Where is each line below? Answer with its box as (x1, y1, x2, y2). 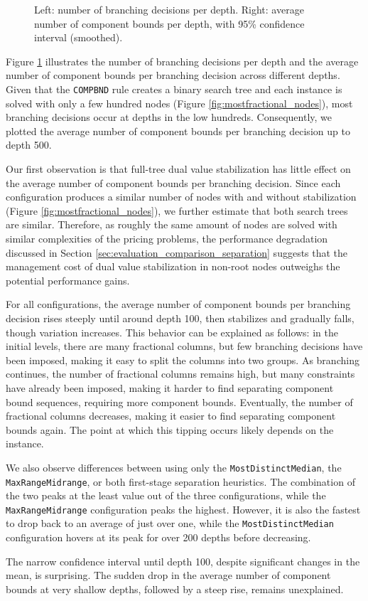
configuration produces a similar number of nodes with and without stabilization (6, 189, 357, 204)
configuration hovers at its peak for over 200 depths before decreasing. (6, 530, 311, 545)
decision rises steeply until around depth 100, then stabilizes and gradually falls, (6, 310, 355, 325)
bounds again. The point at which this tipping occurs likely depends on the (6, 422, 334, 437)
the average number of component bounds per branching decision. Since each (6, 175, 341, 190)
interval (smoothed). (34, 30, 123, 45)
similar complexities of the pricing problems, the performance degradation (6, 230, 328, 245)
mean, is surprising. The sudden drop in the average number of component (6, 568, 331, 583)
